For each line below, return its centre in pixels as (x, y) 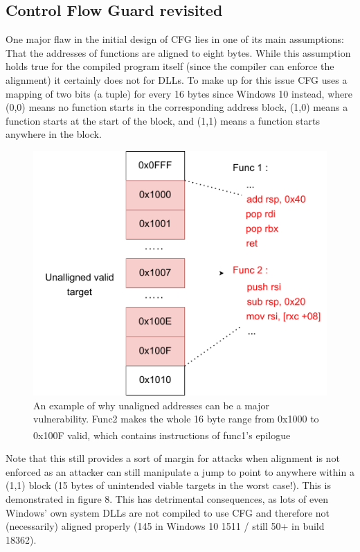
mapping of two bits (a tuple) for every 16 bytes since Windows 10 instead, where (179, 93)
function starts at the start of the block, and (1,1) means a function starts (163, 120)
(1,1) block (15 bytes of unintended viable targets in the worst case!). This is (168, 485)
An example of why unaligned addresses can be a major (151, 405)
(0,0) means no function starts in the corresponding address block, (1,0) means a (177, 107)
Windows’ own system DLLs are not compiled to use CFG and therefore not (168, 512)
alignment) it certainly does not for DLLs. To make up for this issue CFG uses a (177, 79)
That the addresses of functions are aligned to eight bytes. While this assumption (178, 52)
